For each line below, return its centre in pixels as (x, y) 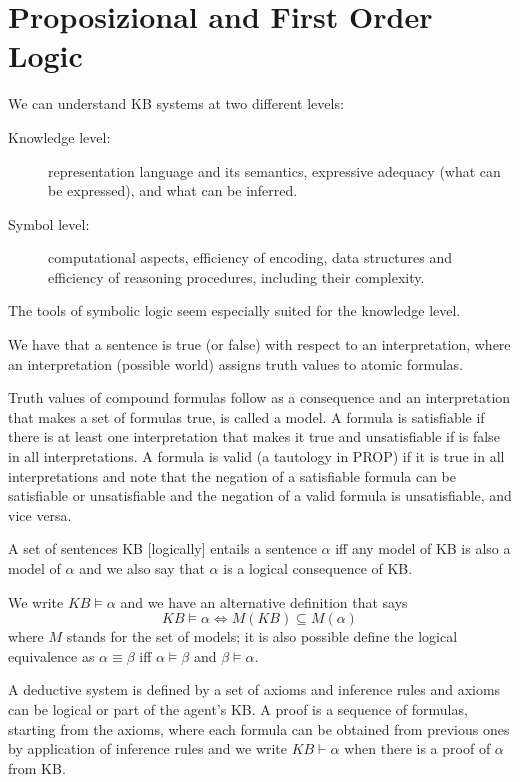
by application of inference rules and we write (148, 748)
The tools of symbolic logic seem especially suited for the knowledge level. (234, 310)
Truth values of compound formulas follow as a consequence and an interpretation (259, 397)
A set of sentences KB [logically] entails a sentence (162, 548)
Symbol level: (49, 223)
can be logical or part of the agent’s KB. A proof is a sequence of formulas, (238, 708)
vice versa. (40, 514)
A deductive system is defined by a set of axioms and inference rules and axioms (254, 689)
